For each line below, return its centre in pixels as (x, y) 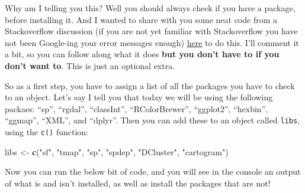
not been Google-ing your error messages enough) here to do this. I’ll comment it (152, 42)
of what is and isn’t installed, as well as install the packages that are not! (138, 183)
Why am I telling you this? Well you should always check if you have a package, (150, 8)
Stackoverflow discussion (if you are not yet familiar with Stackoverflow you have (151, 31)
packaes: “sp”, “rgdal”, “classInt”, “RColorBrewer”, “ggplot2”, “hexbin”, (137, 108)
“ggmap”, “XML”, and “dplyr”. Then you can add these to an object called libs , (152, 120)
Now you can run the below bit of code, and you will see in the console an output (153, 171)
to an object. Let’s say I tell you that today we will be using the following (139, 97)
